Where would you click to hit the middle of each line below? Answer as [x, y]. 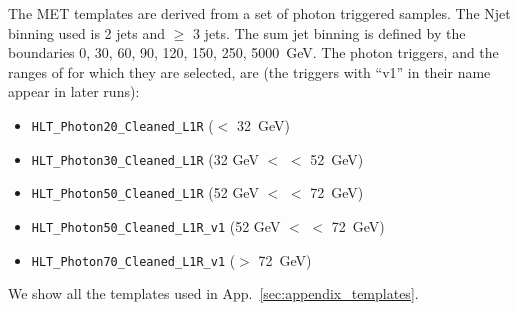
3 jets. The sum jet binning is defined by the [329, 32]
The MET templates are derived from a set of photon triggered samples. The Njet [259, 13]
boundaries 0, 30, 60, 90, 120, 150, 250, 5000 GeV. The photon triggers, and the [253, 52]
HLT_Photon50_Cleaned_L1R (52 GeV [145, 192]
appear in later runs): [74, 91]
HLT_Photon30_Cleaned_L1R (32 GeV [145, 158]
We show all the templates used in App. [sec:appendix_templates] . [213, 293]
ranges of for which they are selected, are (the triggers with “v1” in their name [249, 71]
